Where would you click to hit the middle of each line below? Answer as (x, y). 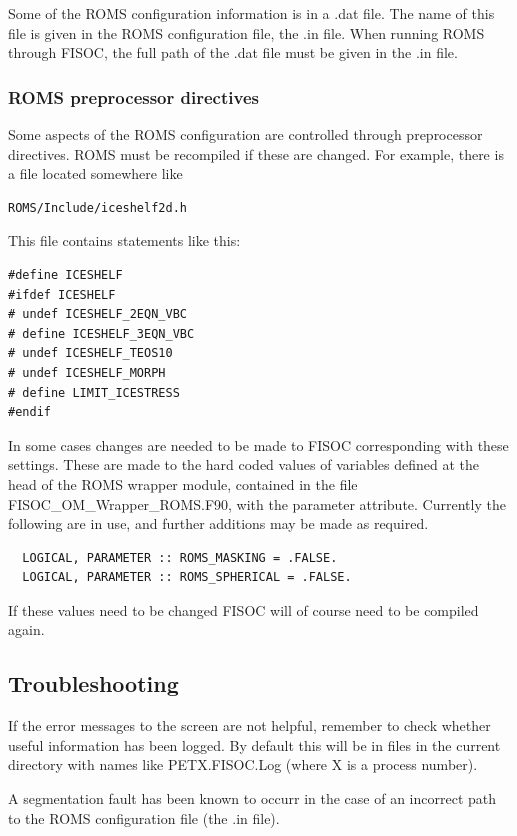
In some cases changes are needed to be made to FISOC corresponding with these (258, 444)
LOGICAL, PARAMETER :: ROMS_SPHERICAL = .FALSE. (187, 577)
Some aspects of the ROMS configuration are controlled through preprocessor (245, 134)
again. (26, 629)
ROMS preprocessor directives (133, 96)
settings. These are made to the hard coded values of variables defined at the (244, 464)
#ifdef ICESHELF (62, 294)
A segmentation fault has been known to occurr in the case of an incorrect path (252, 798)
